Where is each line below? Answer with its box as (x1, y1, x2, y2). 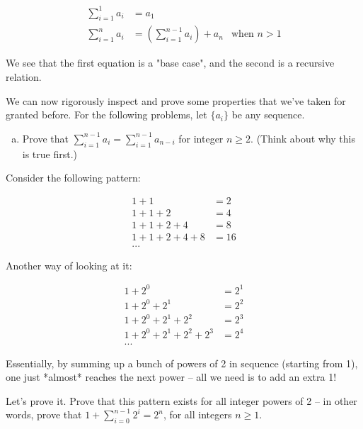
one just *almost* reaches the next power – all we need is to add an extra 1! (6, 369, 337, 384)
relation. (6, 69, 42, 84)
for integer (178, 130, 224, 145)
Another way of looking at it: (6, 257, 132, 272)
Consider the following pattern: (6, 170, 141, 185)
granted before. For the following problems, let (6, 107, 207, 122)
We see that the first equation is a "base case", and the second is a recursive (6, 55, 335, 70)
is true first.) (22, 146, 78, 161)
